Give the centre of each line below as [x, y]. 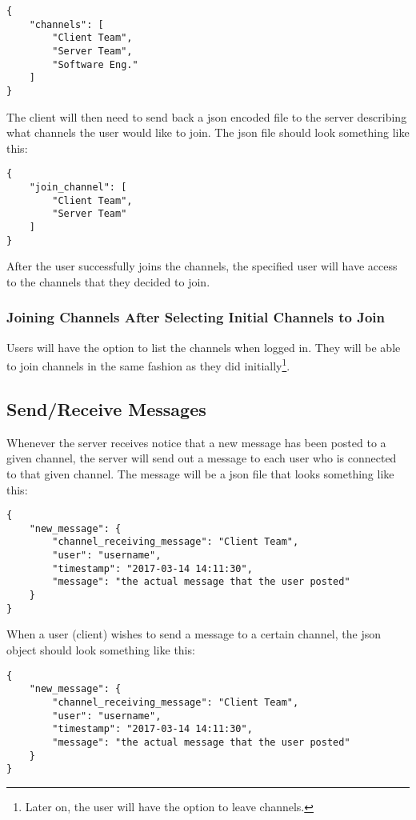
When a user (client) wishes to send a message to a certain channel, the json [194, 634]
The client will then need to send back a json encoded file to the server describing [207, 116]
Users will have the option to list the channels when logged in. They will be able [204, 347]
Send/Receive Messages [106, 408]
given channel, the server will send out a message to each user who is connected [202, 458]
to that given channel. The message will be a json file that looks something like [200, 473]
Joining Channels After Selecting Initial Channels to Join [196, 317]
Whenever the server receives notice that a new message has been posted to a [196, 442]
